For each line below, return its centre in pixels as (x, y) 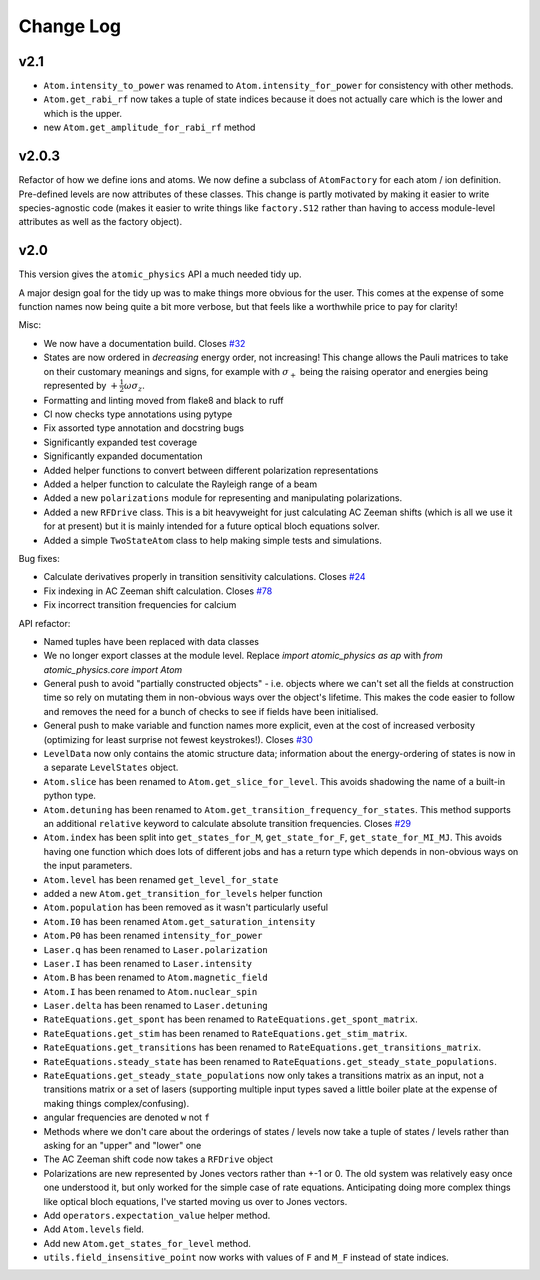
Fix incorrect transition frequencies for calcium (140, 605)
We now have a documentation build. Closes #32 (144, 343)
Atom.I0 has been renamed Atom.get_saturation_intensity (179, 921)
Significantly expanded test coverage (120, 442)
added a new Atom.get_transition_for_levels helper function (183, 893)
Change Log (70, 26)
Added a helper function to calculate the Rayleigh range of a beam (180, 484)
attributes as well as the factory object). (100, 222)
